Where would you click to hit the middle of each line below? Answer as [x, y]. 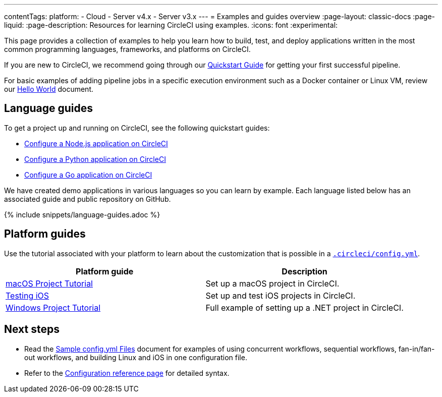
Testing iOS [27, 295]
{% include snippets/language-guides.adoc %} [82, 214]
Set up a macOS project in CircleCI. [272, 283]
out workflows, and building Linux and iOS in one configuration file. [136, 357]
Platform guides [45, 234]
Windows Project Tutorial [53, 307]
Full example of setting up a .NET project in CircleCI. [305, 307]
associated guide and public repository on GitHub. [88, 199]
